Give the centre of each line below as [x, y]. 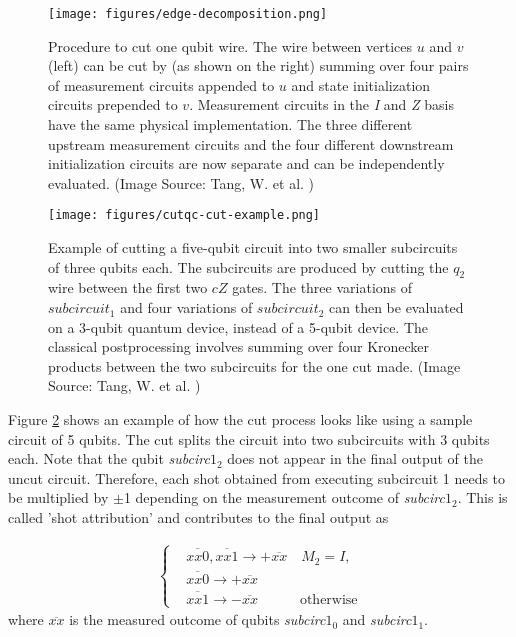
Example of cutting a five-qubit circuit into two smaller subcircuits [253, 247]
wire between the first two [128, 287]
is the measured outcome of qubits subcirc [197, 619]
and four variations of [186, 307]
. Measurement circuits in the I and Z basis [321, 104]
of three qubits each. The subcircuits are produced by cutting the [248, 266]
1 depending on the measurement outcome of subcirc [284, 497]
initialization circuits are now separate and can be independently [246, 163]
